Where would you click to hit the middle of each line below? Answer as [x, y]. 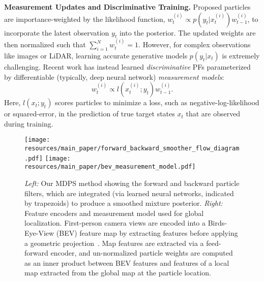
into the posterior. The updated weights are [187, 32]
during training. [29, 123]
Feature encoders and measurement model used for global [114, 213]
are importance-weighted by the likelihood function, [85, 19]
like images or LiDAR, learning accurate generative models [96, 55]
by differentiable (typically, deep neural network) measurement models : [114, 76]
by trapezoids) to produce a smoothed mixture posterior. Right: [124, 203]
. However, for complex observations [195, 44]
